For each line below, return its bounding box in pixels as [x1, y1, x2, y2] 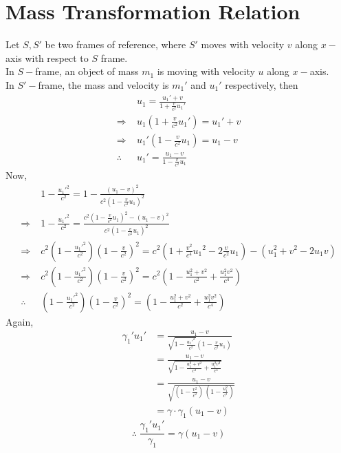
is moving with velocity [157, 64, 255, 78]
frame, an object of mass [35, 64, 139, 78]
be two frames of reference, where [45, 37, 186, 52]
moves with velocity [201, 37, 285, 52]
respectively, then [225, 77, 298, 92]
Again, [5, 314, 34, 328]
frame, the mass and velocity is [38, 77, 169, 92]
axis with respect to [5, 50, 89, 65]
